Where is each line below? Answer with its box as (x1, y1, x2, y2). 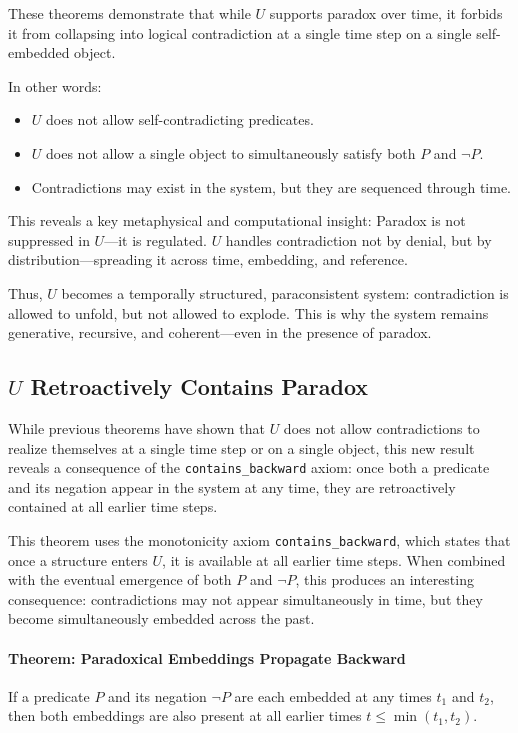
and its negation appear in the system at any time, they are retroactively (8, 476, 456, 497)
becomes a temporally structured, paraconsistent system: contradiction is (61, 282, 509, 303)
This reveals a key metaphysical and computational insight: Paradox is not (8, 210, 466, 231)
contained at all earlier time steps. (8, 496, 218, 517)
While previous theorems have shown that (8, 417, 265, 438)
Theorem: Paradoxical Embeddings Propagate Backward (8, 647, 406, 668)
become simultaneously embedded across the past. (8, 608, 315, 629)
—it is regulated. (104, 229, 207, 250)
